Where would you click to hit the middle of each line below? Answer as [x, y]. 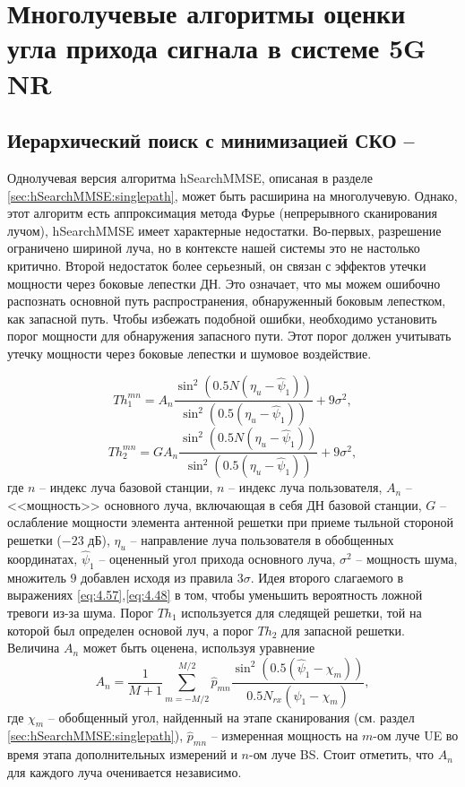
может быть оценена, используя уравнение [199, 648]
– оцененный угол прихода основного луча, [217, 559]
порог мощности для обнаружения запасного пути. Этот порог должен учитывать [229, 336]
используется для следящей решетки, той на [301, 613]
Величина [34, 648]
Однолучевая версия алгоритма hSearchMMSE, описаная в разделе [190, 177]
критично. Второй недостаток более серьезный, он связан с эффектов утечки [217, 265]
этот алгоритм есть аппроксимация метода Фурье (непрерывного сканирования [222, 213]
